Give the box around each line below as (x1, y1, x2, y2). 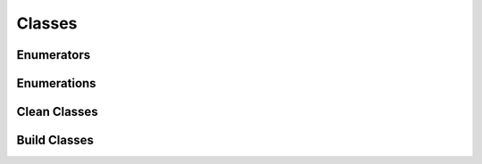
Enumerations (16, 76, 97, 91)
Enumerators (16, 47, 91, 62)
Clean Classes (16, 104, 98, 119)
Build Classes (16, 133, 94, 148)
